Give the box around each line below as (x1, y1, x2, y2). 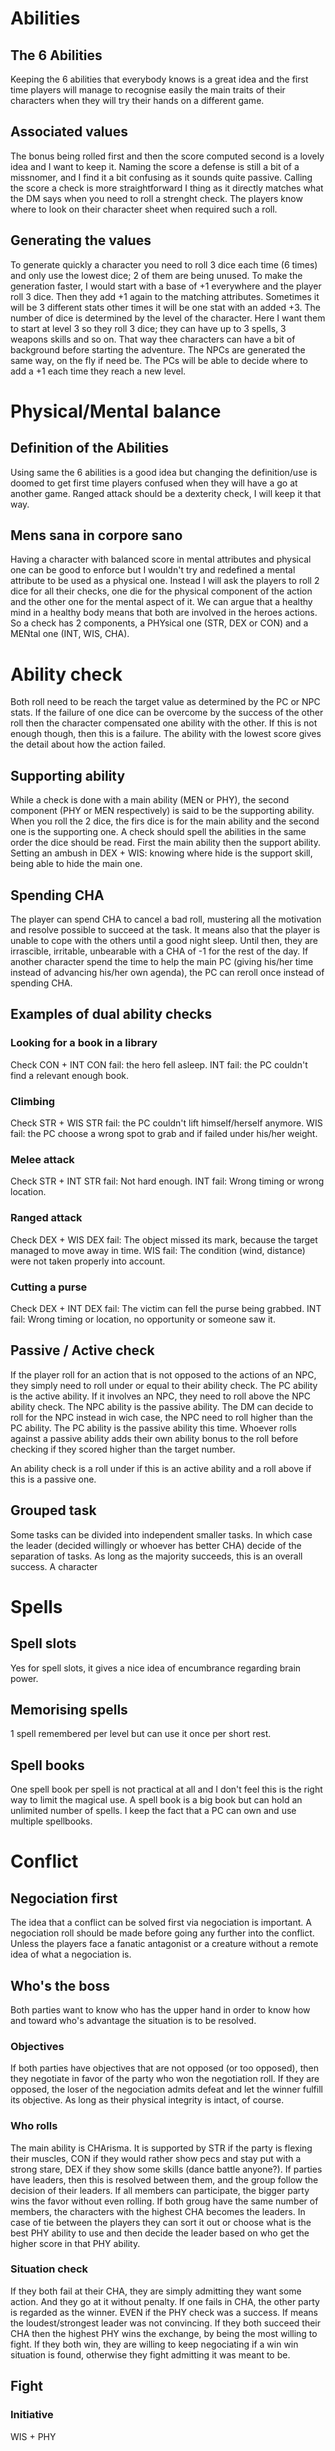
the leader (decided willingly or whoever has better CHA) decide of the (10, 1539, 302, 1551)
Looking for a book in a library (10, 1036, 158, 1050)
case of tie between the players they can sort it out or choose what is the (10, 2216, 312, 2228)
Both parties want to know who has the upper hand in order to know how (10, 2003, 311, 2016)
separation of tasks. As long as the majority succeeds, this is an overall (10, 1550, 303, 1562)
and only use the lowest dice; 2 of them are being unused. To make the (10, 269, 303, 281)
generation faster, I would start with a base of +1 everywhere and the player (10, 280, 322, 292)
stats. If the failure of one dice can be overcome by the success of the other (10, 707, 324, 719)
